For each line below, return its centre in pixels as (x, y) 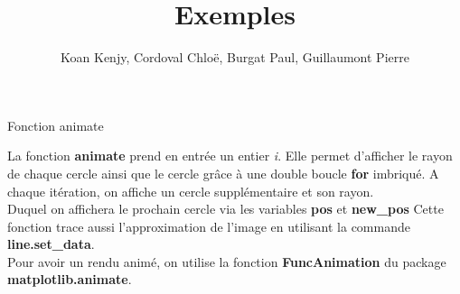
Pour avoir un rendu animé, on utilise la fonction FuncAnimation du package (227, 261)
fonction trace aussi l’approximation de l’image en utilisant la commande (209, 226)
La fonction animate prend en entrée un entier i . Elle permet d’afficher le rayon (230, 156)
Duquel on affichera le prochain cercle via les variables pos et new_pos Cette (225, 209)
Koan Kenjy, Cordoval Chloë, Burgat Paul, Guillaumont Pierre (235, 57)
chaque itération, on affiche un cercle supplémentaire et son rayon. (191, 191)
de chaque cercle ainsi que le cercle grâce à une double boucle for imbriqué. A (223, 173)
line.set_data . (51, 244)
